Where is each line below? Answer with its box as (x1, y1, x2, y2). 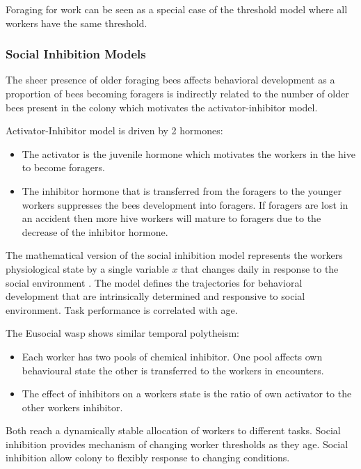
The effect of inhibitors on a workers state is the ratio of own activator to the (22, 386, 352, 401)
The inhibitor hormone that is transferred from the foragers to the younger (22, 183, 342, 198)
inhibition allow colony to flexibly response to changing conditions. (6, 450, 290, 465)
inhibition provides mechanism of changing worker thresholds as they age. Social (6, 436, 348, 451)
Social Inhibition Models (6, 45, 146, 63)
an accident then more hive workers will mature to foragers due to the (22, 211, 321, 225)
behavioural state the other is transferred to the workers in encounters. (22, 363, 324, 377)
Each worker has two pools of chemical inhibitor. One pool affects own (22, 349, 323, 363)
